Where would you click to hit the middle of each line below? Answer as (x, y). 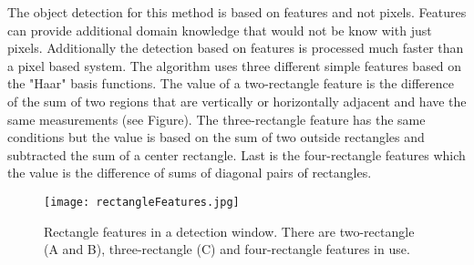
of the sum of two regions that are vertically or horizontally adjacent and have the (237, 101)
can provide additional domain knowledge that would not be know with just (220, 30)
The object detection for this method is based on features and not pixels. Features (237, 12)
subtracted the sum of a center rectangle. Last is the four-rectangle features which (237, 154)
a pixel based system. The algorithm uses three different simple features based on (235, 65)
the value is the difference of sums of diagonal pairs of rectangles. (190, 173)
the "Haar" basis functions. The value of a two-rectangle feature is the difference (231, 83)
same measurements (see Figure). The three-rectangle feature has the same (216, 119)
